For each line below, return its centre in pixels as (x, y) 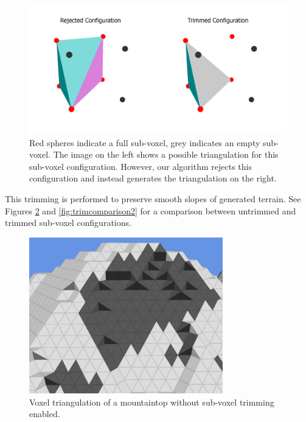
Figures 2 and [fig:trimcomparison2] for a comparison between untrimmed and (151, 210)
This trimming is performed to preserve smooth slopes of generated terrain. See (153, 198)
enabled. (45, 414)
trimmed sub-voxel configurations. (68, 223)
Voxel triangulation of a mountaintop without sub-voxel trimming (152, 402)
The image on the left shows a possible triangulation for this (166, 154)
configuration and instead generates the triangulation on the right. (153, 178)
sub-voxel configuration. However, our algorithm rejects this (141, 166)
